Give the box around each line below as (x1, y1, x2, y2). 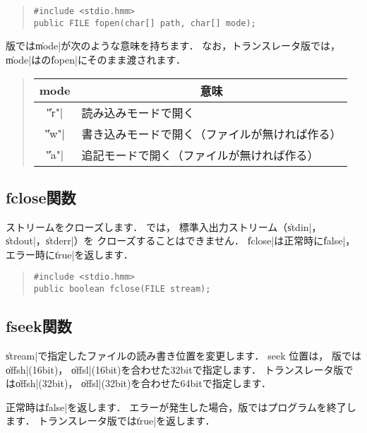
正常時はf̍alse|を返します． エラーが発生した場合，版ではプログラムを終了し (6, 399, 356, 414)
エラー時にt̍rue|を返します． (6, 247, 133, 261)
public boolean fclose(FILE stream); (33, 284, 211, 295)
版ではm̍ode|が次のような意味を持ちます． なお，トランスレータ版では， (6, 38, 340, 53)
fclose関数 (6, 186, 76, 208)
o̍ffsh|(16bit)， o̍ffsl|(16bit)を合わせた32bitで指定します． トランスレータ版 (6, 362, 344, 376)
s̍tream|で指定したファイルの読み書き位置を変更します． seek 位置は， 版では (6, 348, 361, 362)
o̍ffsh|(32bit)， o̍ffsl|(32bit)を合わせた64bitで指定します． (15, 376, 272, 391)
